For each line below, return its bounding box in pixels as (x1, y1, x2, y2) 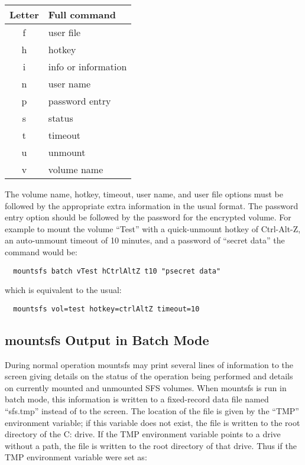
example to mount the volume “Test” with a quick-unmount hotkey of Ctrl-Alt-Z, (5, 222, 301, 235)
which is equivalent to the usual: (5, 284, 122, 296)
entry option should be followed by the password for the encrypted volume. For (5, 211, 291, 223)
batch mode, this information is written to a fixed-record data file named (5, 393, 269, 405)
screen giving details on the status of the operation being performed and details (5, 370, 293, 382)
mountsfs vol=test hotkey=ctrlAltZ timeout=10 (13, 304, 200, 313)
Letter (9, 8, 39, 21)
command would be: (5, 245, 77, 258)
